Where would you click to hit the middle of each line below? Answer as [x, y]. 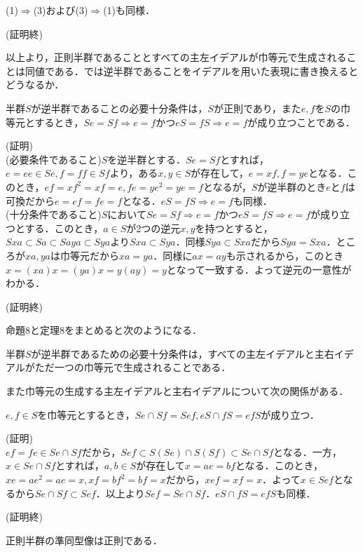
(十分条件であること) [54, 214]
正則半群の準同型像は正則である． [84, 540]
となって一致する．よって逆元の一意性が [259, 269]
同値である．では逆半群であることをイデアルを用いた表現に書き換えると [192, 70]
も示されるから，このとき [285, 255]
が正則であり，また [257, 108]
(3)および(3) [61, 10]
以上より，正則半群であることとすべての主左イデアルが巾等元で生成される [176, 57]
